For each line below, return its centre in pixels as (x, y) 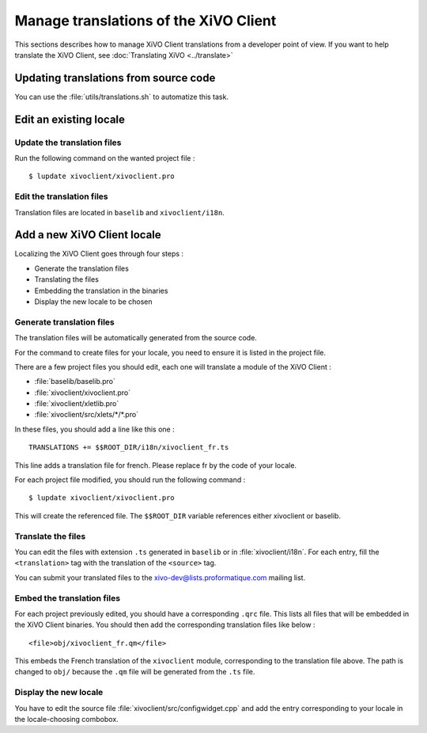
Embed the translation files (68, 598)
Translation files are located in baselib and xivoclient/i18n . (119, 212)
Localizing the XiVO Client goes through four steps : (99, 254)
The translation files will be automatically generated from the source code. (136, 338)
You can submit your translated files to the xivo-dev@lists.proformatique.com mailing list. (160, 577)
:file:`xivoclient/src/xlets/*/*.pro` (86, 415)
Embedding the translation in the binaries (101, 291)
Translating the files (66, 279)
